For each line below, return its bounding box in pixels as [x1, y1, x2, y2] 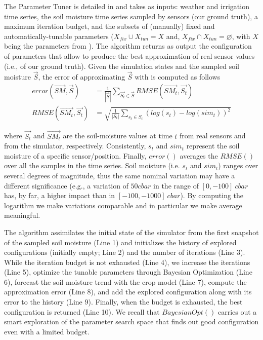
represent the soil [186, 140, 240, 151]
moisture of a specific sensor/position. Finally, [4, 150, 147, 161]
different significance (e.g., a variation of [4, 180, 128, 191]
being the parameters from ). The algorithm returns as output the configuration [4, 41, 252, 51]
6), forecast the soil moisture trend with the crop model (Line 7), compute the [4, 276, 247, 287]
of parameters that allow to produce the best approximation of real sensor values [4, 50, 255, 61]
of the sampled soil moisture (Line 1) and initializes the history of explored [4, 237, 237, 247]
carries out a [217, 306, 257, 317]
